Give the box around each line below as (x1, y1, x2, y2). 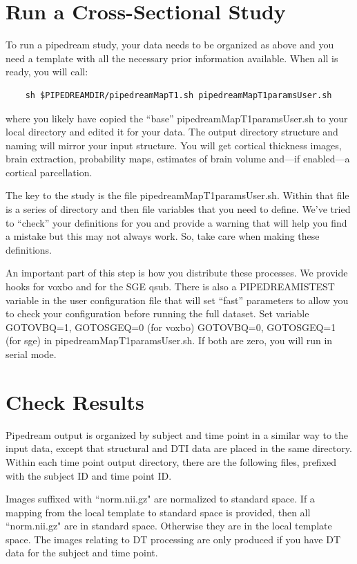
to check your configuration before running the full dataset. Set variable (6, 306, 309, 321)
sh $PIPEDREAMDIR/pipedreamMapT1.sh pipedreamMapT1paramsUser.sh (25, 90, 332, 100)
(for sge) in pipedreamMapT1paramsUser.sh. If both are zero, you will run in (6, 333, 333, 348)
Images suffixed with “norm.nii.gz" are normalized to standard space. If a (6, 491, 315, 506)
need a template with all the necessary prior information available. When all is (6, 50, 338, 65)
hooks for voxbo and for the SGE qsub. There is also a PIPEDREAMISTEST (6, 279, 335, 294)
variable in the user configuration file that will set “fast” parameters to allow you (6, 292, 349, 307)
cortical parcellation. (6, 164, 93, 179)
